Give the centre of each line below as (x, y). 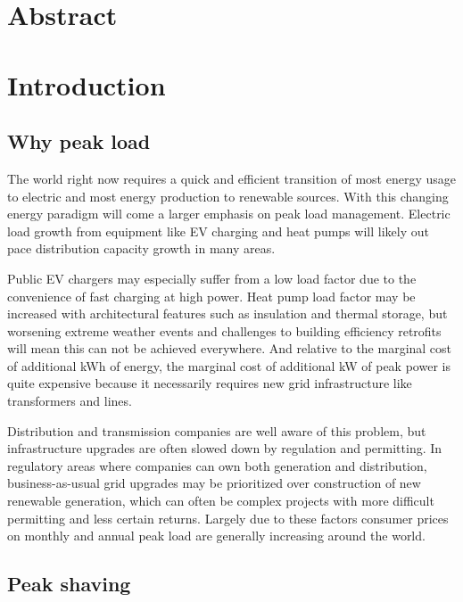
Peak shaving (69, 584)
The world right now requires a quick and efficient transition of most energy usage (231, 178)
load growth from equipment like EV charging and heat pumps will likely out (218, 231)
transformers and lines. (70, 401)
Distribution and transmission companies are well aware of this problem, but (217, 430)
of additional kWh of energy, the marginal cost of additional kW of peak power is (229, 365)
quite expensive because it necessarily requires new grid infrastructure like (210, 383)
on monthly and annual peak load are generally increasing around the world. (216, 536)
